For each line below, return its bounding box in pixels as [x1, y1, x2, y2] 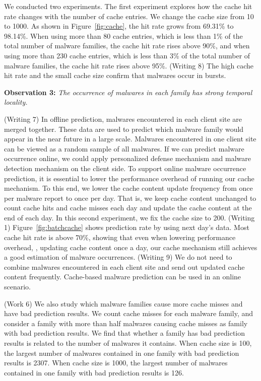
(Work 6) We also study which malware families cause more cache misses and [4, 298, 243, 309]
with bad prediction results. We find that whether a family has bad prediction [4, 328, 245, 338]
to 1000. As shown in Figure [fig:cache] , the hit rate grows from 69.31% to [4, 21, 234, 31]
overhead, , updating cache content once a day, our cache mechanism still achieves [4, 242, 257, 252]
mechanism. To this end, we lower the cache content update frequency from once [4, 183, 253, 193]
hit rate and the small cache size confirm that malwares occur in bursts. [4, 70, 226, 81]
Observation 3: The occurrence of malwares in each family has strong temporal [4, 87, 252, 97]
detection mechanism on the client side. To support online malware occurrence [4, 163, 246, 173]
